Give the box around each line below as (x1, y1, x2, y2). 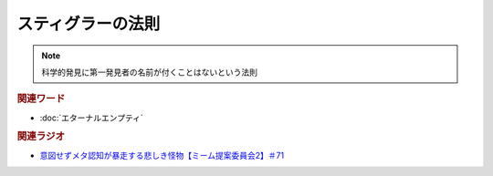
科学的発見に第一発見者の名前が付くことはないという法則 (41, 67, 257, 78)
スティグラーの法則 (16, 14, 161, 34)
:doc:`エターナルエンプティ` (39, 112, 143, 123)
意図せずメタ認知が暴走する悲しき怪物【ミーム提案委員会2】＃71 (39, 150, 285, 160)
